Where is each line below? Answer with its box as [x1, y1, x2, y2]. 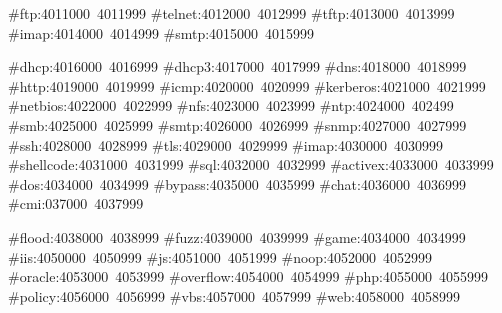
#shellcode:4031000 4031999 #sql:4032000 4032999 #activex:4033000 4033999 [8, 154, 494, 175]
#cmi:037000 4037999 [8, 193, 144, 214]
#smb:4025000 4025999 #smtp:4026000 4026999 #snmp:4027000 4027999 [8, 114, 467, 135]
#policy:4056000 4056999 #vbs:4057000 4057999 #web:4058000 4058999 [8, 285, 460, 306]
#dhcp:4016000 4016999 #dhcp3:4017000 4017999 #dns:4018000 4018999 [8, 56, 467, 77]
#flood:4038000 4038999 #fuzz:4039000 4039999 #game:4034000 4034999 [8, 226, 466, 247]
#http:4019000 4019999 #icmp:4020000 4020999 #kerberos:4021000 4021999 [8, 75, 486, 96]
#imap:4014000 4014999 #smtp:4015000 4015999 [8, 22, 315, 43]
